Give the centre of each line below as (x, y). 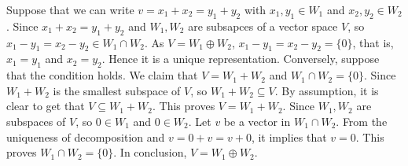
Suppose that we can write (70, 9)
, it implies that (289, 136)
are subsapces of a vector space (263, 26)
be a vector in (257, 121)
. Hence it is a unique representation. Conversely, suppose (241, 59)
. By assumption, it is (327, 90)
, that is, (373, 42)
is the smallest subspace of (117, 90)
